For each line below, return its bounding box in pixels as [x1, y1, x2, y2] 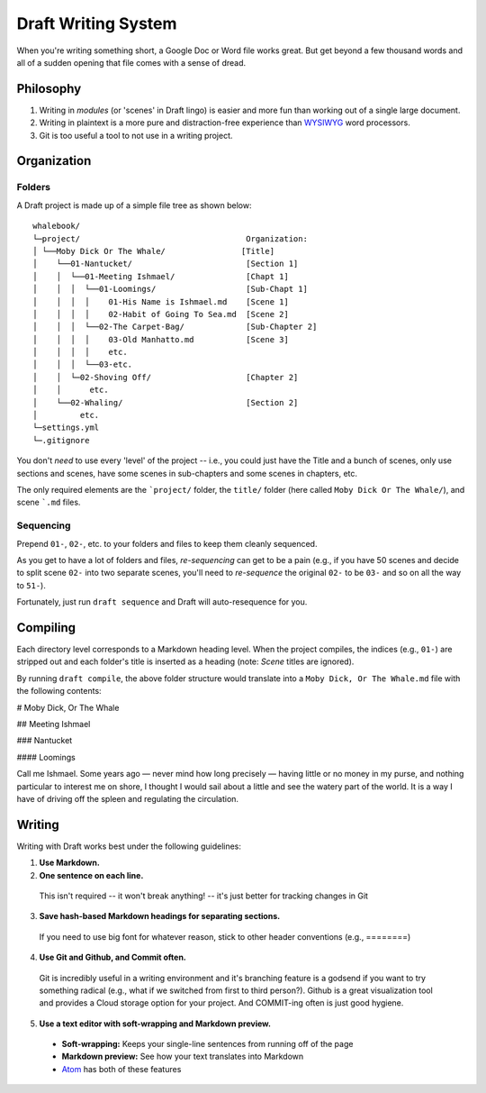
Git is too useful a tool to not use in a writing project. [39, 130, 233, 141]
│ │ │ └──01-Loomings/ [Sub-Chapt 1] [32, 284, 308, 295]
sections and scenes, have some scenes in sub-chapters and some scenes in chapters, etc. [16, 468, 358, 478]
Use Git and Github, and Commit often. [39, 952, 186, 963]
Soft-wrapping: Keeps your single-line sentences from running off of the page [61, 1039, 354, 1050]
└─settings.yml [32, 423, 100, 433]
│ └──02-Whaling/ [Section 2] [32, 397, 299, 407]
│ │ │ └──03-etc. [32, 360, 133, 369]
